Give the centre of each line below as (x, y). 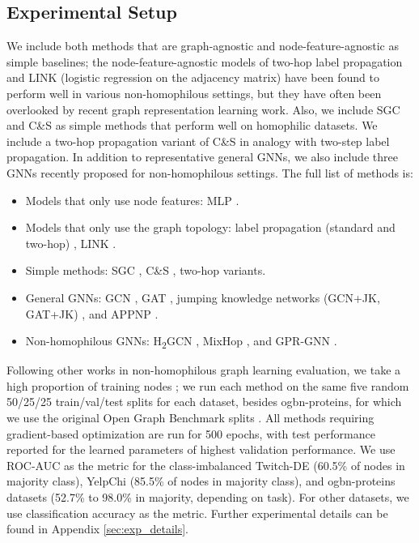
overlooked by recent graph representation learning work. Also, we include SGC (203, 109)
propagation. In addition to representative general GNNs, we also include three (202, 157)
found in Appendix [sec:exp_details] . (97, 529)
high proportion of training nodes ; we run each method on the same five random (208, 385)
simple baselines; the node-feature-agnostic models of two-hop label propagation (205, 61)
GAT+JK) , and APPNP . (92, 313)
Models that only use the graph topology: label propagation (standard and (210, 227)
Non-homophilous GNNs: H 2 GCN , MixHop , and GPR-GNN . (181, 342)
